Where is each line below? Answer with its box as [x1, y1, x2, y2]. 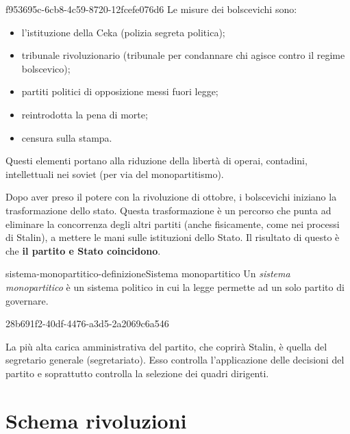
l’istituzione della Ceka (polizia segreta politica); [21, 25, 225, 39]
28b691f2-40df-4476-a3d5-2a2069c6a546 [5, 316, 169, 331]
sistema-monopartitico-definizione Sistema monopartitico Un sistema [5, 266, 290, 281]
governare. [5, 293, 49, 307]
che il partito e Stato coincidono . [5, 243, 161, 257]
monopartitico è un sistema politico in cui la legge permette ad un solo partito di [5, 279, 345, 294]
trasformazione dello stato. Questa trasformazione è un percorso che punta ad [5, 203, 332, 217]
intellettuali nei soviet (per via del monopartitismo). [5, 166, 224, 181]
